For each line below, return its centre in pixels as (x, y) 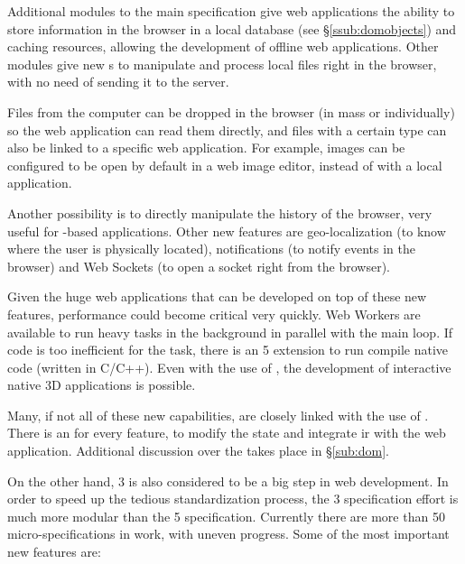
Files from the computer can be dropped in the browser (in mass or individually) (231, 111)
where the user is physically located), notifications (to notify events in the (211, 249)
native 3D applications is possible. (102, 385)
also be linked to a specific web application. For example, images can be (206, 148)
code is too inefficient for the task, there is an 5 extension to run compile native (228, 350)
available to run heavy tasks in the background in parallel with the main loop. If (230, 332)
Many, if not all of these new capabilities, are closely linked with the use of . (218, 415)
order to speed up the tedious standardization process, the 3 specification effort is (233, 499)
